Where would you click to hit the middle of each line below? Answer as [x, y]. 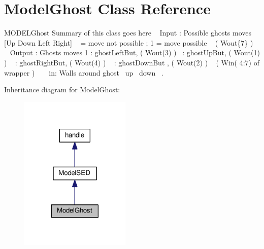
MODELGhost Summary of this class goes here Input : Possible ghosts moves [128, 33]
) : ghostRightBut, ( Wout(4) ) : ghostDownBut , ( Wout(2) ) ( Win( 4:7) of [132, 62]
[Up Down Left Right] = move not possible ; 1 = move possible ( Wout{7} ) [129, 42]
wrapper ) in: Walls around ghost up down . [84, 72]
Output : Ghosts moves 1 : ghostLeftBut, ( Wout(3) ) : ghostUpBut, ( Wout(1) [135, 52]
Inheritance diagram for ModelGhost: [62, 90]
